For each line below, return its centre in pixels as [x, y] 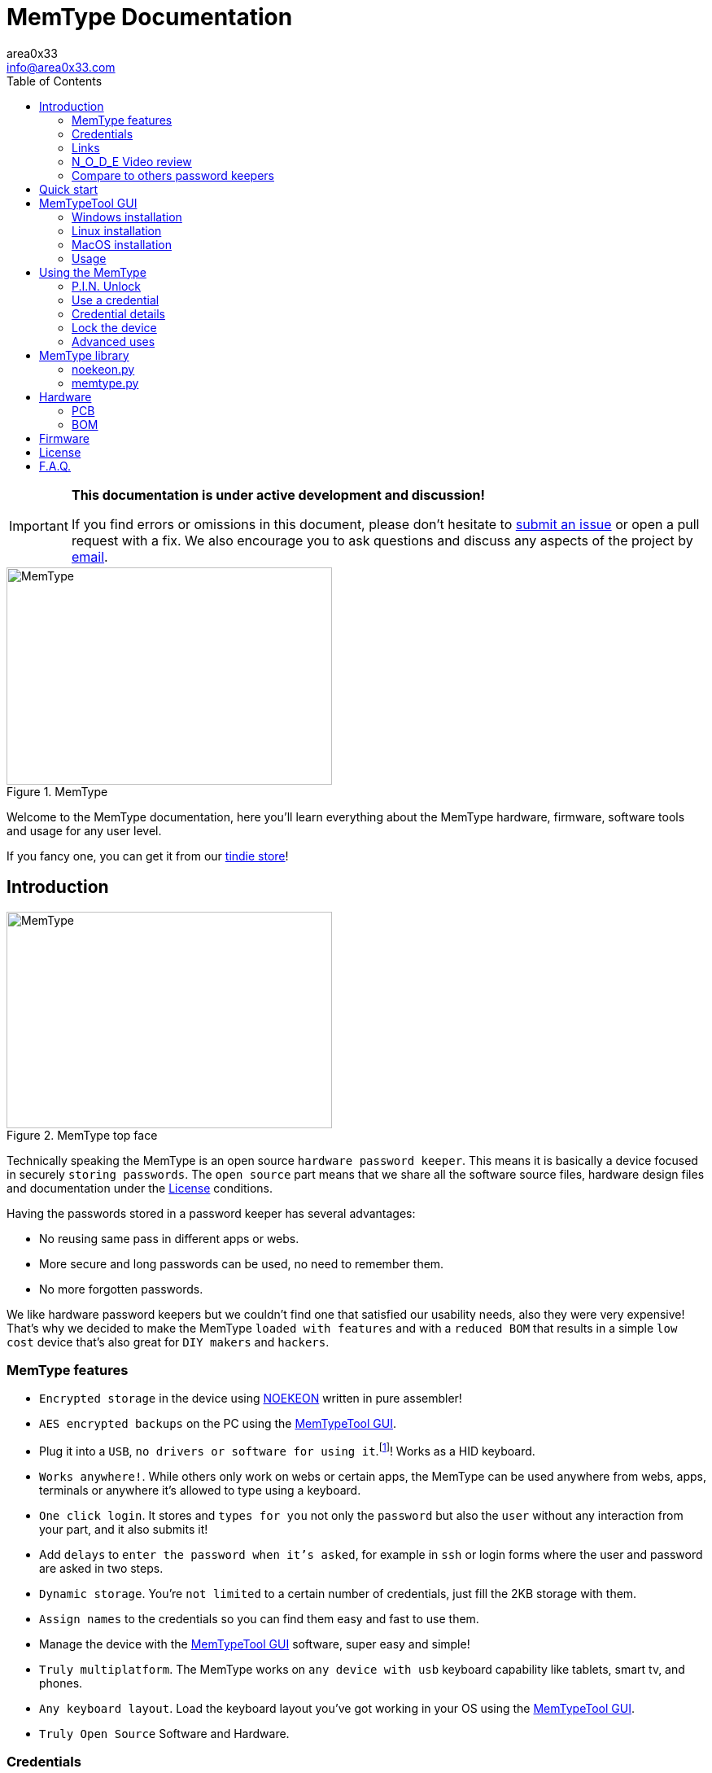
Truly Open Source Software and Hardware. [164, 1734]
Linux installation [117, 230]
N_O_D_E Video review [132, 161]
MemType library [84, 355]
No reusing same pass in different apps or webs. [169, 1238]
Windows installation [127, 217]
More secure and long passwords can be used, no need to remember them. [242, 1263]
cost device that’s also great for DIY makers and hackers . [168, 1342]
